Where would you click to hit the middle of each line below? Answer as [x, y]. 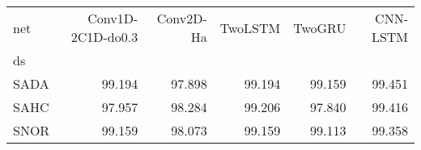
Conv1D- [113, 18]
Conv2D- [182, 18]
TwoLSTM [250, 27]
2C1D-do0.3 [104, 37]
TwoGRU [320, 27]
